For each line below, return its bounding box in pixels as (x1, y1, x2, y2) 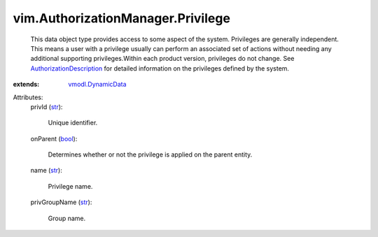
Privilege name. (48, 182, 93, 190)
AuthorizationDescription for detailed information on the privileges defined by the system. (30, 64, 290, 73)
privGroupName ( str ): (30, 198, 92, 206)
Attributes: (13, 93, 43, 101)
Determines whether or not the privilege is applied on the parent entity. (48, 150, 253, 159)
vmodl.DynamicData (68, 80, 127, 89)
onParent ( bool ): (30, 134, 78, 143)
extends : (13, 80, 40, 89)
